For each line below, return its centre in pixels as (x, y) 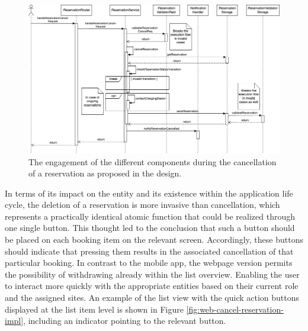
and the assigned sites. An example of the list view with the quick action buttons (152, 298)
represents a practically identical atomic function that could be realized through (150, 216)
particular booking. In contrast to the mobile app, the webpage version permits (149, 263)
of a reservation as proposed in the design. (105, 173)
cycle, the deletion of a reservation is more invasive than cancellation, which (142, 205)
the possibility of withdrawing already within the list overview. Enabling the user (152, 274)
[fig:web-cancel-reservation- (235, 309)
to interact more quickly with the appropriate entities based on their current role (152, 286)
